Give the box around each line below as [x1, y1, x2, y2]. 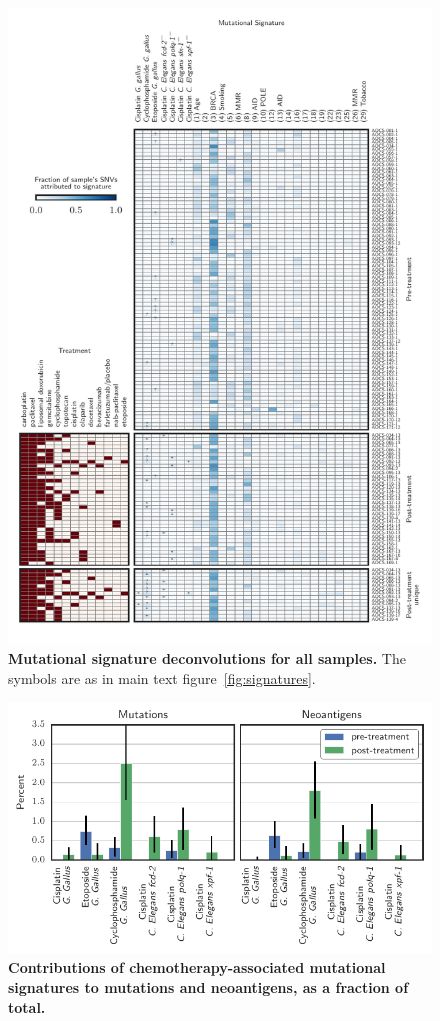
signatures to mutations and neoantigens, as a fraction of [8, 976, 409, 997]
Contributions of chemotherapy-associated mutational [8, 957, 386, 978]
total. [8, 996, 46, 1017]
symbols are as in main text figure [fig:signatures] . [8, 667, 316, 688]
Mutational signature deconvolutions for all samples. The [8, 648, 406, 669]
